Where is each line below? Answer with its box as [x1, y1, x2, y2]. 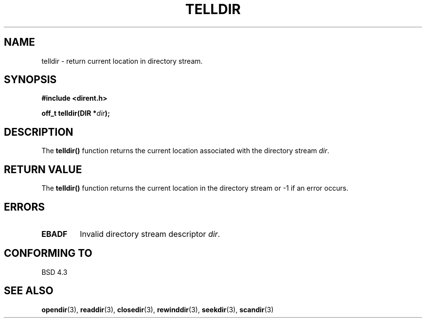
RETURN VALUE [4, 163, 82, 176]
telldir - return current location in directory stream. [41, 56, 203, 65]
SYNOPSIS [4, 73, 57, 86]
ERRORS [4, 200, 45, 213]
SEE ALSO [4, 285, 53, 297]
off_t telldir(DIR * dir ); [41, 109, 110, 118]
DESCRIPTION [4, 125, 73, 138]
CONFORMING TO [4, 247, 92, 260]
